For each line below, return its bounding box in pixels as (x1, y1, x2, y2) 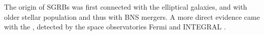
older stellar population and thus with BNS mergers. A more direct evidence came (4, 11, 260, 22)
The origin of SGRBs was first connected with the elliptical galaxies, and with (4, 2, 247, 12)
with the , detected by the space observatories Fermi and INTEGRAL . (4, 21, 226, 32)
